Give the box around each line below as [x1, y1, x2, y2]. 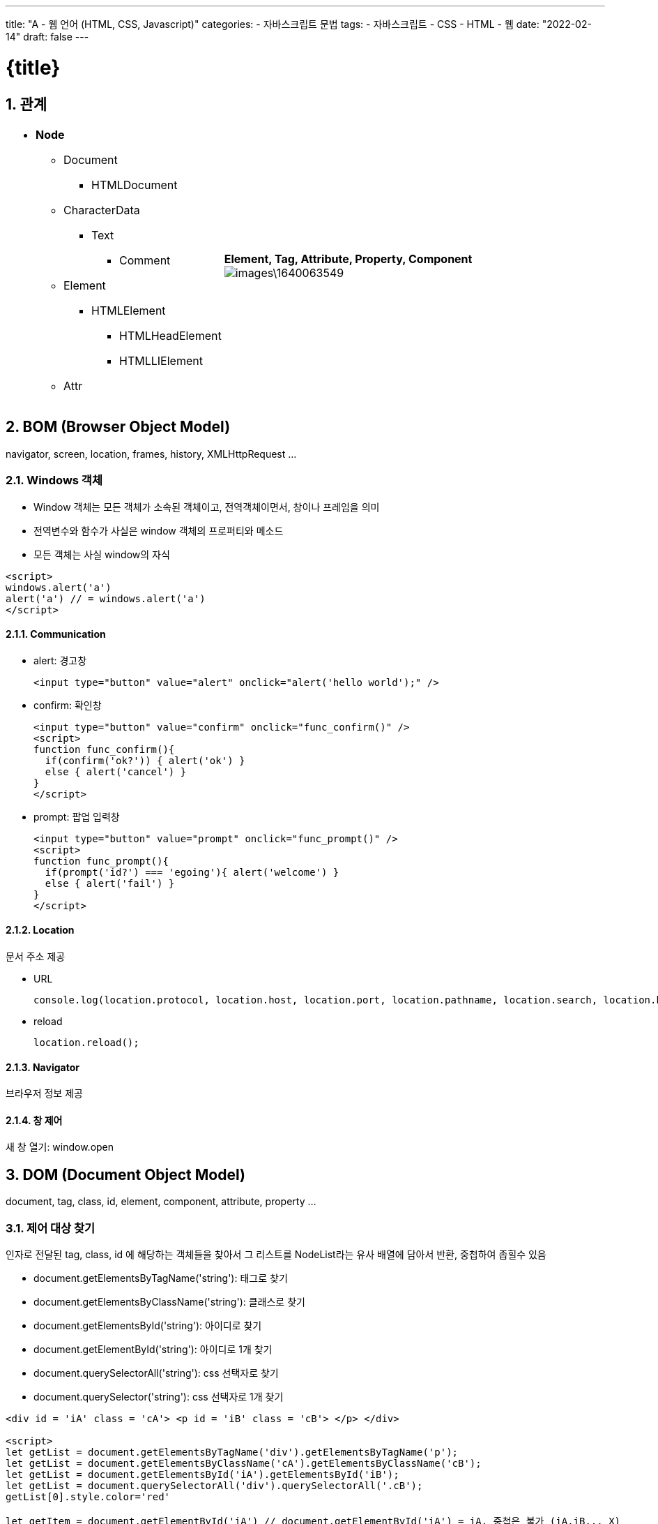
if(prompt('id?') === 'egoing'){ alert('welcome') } [45, 866, 339, 878]
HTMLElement [91, 303, 166, 317]
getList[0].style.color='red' [6, 1491, 171, 1502]
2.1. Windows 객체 [6, 473, 102, 488]
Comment [119, 253, 171, 267]
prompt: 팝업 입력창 [33, 810, 120, 823]
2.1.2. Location [6, 924, 75, 936]
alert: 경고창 [33, 654, 87, 666]
